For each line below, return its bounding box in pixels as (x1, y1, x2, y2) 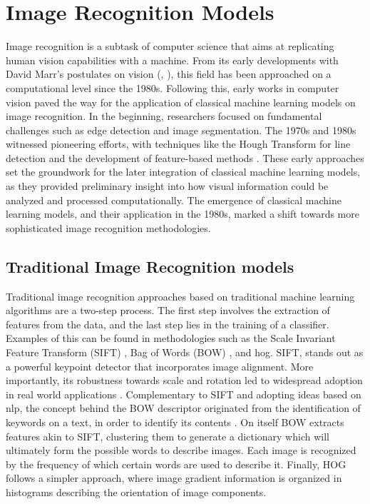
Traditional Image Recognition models (6, 255, 294, 277)
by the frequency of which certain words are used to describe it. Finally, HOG (6, 456, 346, 471)
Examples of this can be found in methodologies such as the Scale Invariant (6, 331, 336, 346)
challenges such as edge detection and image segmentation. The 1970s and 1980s (6, 122, 356, 137)
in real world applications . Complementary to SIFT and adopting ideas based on (6, 386, 361, 401)
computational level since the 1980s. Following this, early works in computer (6, 80, 339, 95)
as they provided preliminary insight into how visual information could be (6, 178, 329, 193)
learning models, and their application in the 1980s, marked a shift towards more (6, 206, 359, 221)
